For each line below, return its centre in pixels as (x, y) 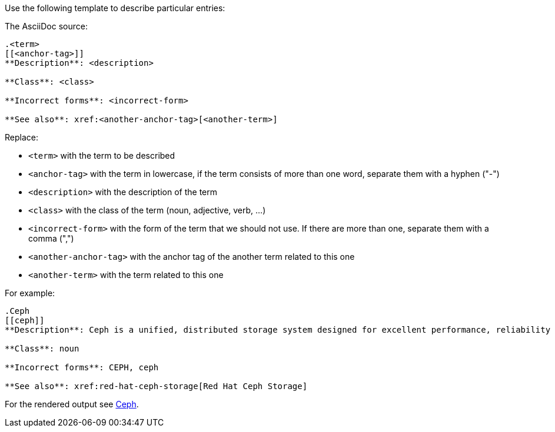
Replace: (21, 137)
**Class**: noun (42, 349)
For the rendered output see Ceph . (72, 404)
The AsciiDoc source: (46, 26)
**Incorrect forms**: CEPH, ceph (82, 367)
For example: (30, 293)
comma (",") (51, 238)
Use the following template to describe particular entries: (115, 8)
